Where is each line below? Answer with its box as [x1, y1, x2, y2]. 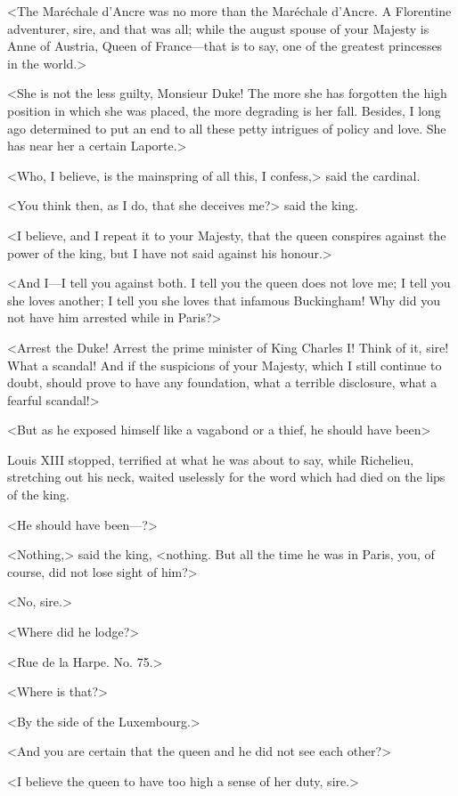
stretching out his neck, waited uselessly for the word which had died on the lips [7, 467, 446, 486]
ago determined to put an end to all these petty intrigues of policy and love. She [7, 118, 446, 137]
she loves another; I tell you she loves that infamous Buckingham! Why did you [7, 290, 440, 309]
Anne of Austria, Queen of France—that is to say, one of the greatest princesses [7, 37, 443, 55]
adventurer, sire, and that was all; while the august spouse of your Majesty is [7, 19, 429, 37]
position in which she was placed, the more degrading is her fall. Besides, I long [7, 101, 441, 119]
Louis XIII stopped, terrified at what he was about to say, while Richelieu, [7, 450, 414, 468]
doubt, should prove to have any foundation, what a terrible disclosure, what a [7, 373, 438, 392]
